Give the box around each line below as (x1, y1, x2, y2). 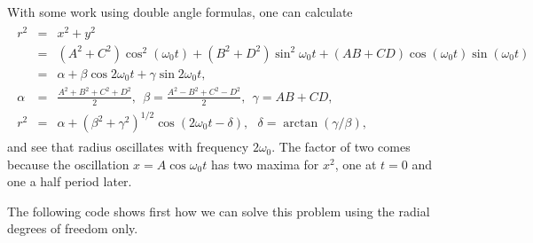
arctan (283, 117, 318, 130)
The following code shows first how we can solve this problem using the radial (7, 201, 430, 220)
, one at (334, 154, 377, 173)
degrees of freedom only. (7, 219, 138, 238)
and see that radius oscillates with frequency (7, 137, 249, 156)
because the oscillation (7, 154, 129, 173)
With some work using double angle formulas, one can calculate (7, 3, 353, 20)
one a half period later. (7, 172, 132, 191)
